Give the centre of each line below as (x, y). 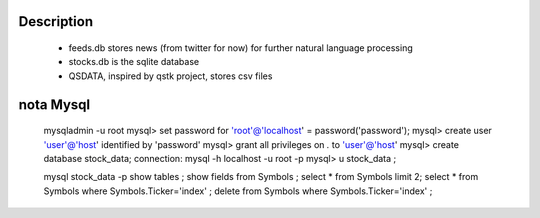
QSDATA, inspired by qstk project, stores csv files (170, 76)
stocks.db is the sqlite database (134, 62)
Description (56, 21)
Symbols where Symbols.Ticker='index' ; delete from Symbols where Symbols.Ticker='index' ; (238, 191)
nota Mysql (54, 104)
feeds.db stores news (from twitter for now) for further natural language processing (241, 48)
